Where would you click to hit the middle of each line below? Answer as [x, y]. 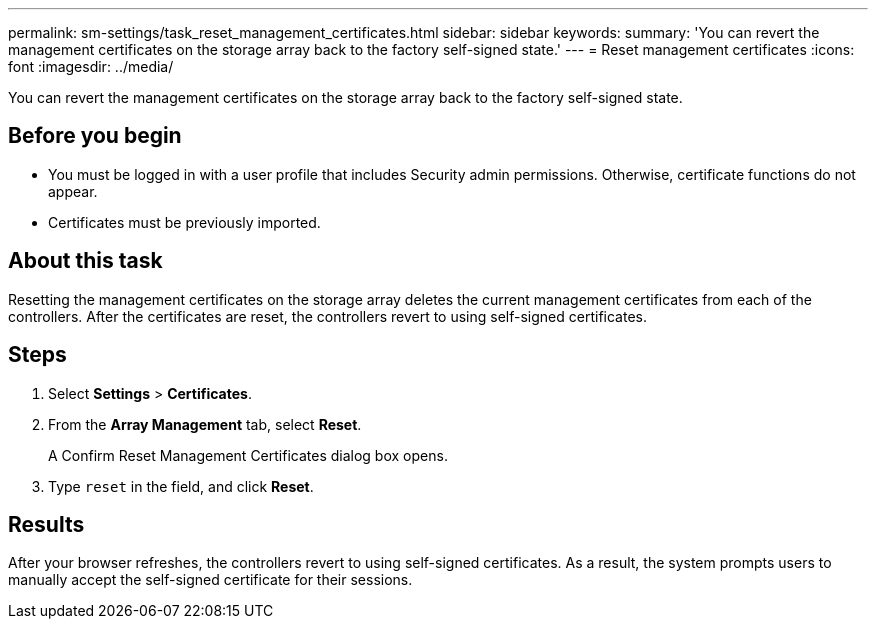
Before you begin [95, 136]
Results [46, 524]
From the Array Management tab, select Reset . [205, 424]
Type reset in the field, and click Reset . [181, 486]
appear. [73, 191]
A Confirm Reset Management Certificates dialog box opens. [248, 455]
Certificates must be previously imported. [184, 222]
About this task [85, 261]
